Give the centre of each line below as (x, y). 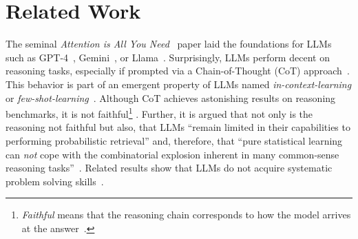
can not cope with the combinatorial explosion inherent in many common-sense (172, 154)
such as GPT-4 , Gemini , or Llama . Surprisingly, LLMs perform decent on (168, 57)
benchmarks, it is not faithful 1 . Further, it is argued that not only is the (159, 113)
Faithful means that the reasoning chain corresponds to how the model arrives (186, 215)
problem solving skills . (55, 181)
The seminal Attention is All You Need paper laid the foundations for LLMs (169, 44)
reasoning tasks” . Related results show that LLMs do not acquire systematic (169, 168)
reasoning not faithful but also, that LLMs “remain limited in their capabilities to (178, 127)
